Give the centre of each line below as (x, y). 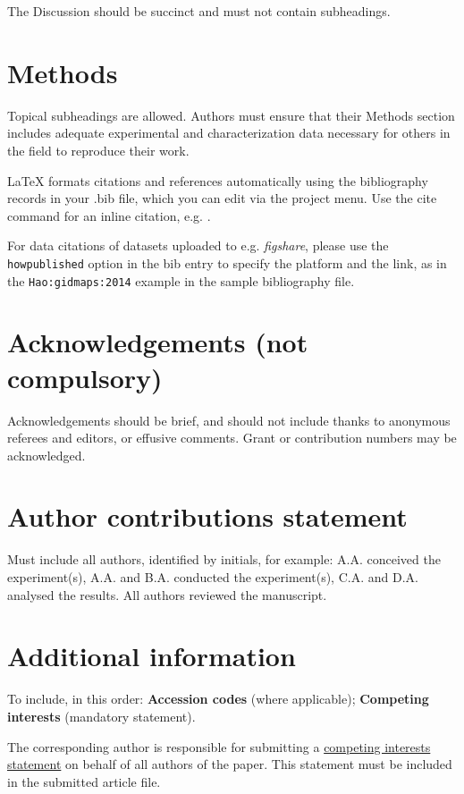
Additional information (152, 656)
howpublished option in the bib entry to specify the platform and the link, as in (227, 262)
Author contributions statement (207, 516)
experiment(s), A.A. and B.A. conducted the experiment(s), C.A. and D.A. (213, 577)
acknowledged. (46, 455)
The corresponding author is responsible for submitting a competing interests (219, 746)
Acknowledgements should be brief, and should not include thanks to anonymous (229, 420)
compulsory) (85, 377)
